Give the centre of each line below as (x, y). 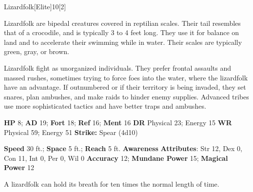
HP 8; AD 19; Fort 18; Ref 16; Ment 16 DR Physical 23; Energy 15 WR (118, 122)
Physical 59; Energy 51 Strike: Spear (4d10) (71, 132)
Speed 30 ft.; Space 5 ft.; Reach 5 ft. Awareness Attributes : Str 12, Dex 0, (123, 148)
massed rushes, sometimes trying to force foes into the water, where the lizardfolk (126, 77)
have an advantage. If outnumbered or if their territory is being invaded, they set (125, 87)
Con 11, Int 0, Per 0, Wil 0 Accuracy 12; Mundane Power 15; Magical (116, 158)
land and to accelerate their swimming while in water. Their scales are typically (123, 42)
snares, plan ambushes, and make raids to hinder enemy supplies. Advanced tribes (126, 96)
